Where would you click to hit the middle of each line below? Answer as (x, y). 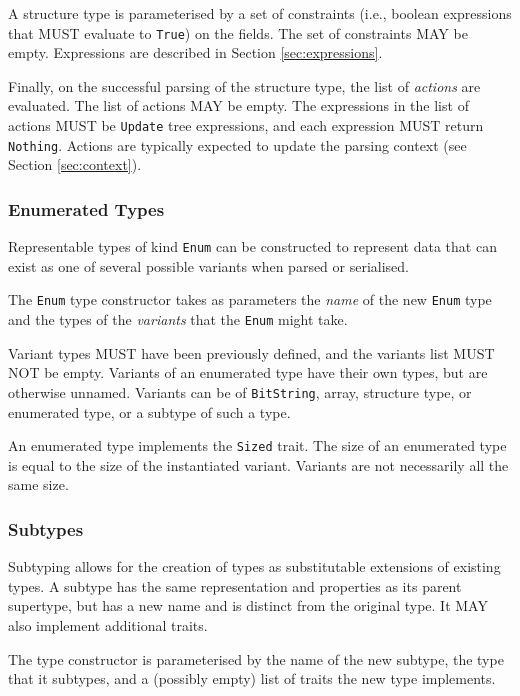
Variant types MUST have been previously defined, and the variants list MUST (251, 352)
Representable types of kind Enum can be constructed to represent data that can (252, 246)
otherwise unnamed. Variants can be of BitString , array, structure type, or (240, 391)
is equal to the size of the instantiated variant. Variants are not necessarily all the (258, 464)
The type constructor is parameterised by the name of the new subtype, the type (256, 658)
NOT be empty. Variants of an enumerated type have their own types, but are (248, 372)
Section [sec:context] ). (75, 164)
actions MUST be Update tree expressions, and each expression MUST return (246, 125)
